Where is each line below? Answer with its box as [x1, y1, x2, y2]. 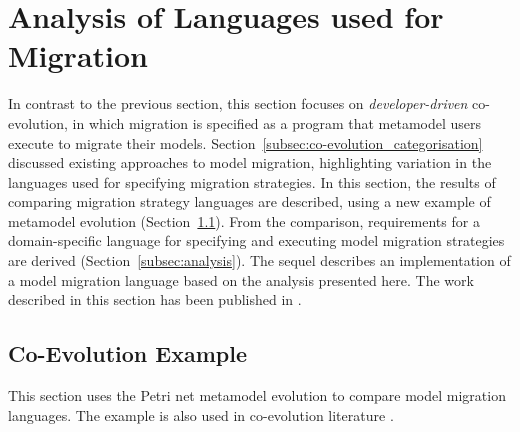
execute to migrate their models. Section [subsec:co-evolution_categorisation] [8, 132, 483, 153]
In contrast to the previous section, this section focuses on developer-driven [8, 93, 468, 114]
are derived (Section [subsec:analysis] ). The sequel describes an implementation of [8, 250, 511, 271]
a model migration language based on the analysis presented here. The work [8, 269, 474, 290]
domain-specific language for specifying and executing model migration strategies [8, 230, 505, 251]
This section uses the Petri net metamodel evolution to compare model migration [8, 385, 506, 406]
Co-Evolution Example [8, 338, 248, 369]
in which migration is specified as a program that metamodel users [72, 112, 482, 133]
